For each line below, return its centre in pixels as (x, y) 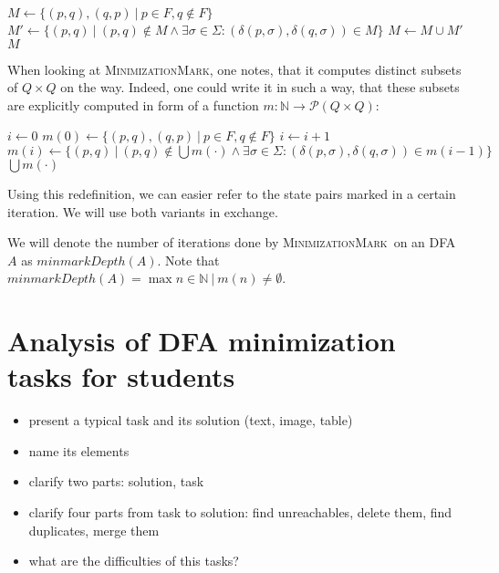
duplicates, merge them (94, 530)
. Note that (188, 260)
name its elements (79, 450)
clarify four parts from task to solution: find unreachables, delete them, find (240, 512)
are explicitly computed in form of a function (133, 104)
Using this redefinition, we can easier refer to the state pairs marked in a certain (232, 193)
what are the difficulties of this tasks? (134, 561)
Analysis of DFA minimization (202, 341)
